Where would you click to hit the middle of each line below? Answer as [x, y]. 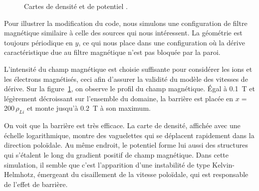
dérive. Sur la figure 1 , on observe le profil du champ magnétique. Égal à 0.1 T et [129, 89]
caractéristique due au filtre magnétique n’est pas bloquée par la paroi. [112, 52]
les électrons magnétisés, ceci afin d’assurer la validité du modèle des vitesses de [126, 79]
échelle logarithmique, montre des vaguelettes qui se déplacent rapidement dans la [129, 135]
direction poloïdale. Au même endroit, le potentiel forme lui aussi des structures [126, 145]
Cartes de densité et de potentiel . [76, 6]
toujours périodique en [38, 42]
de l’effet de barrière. [36, 184]
